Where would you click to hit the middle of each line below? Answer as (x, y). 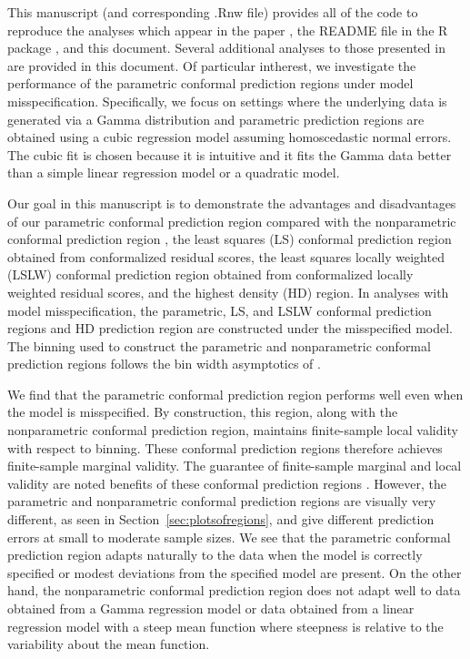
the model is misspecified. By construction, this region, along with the (203, 412)
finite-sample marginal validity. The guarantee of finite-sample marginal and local (235, 466)
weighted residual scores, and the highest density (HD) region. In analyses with (228, 292)
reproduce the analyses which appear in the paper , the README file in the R (228, 30)
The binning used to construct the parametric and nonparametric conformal (219, 345)
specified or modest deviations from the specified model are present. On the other (235, 572)
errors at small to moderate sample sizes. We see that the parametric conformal (229, 537)
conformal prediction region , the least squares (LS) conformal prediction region (230, 239)
